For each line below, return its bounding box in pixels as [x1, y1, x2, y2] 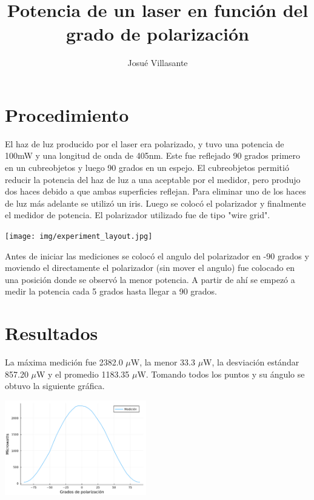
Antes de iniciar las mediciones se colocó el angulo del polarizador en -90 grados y [5, 249, 309, 262]
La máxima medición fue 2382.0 [5, 356, 123, 368]
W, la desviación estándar [203, 356, 299, 368]
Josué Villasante [127, 56, 188, 69]
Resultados [5, 321, 98, 345]
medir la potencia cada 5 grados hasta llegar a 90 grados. [5, 285, 217, 298]
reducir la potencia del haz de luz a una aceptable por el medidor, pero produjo [5, 173, 301, 185]
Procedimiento [5, 102, 129, 127]
